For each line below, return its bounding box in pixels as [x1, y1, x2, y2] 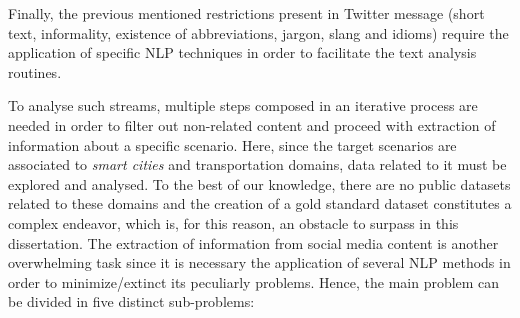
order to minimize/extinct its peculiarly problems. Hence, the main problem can [8, 271, 500, 292]
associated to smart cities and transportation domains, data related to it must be [8, 154, 507, 175]
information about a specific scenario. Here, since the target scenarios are [8, 134, 457, 155]
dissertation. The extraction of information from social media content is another [8, 232, 499, 253]
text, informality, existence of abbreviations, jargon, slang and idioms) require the [8, 22, 509, 43]
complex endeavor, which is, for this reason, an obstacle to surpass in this [8, 212, 459, 233]
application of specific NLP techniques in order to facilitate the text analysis [8, 42, 477, 63]
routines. [8, 61, 62, 82]
